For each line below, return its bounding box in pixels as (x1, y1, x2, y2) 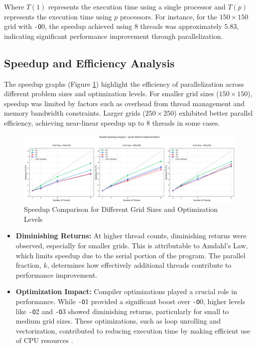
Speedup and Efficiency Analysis (4, 55, 175, 70)
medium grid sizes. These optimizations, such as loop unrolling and (15, 316, 221, 326)
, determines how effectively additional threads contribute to (47, 260, 232, 270)
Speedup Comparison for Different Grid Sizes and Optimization (24, 204, 218, 214)
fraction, (15, 260, 41, 270)
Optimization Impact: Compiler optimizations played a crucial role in (15, 286, 237, 297)
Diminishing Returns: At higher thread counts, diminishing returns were (15, 230, 247, 241)
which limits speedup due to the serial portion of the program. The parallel (15, 250, 246, 260)
